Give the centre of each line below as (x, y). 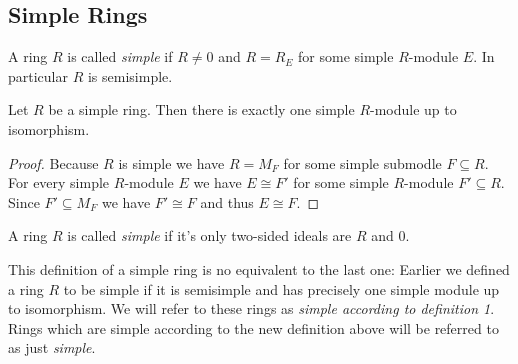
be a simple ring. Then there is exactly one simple (201, 109)
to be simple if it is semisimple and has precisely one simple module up (281, 288)
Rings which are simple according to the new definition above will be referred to (253, 327)
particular (38, 75)
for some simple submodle (362, 162)
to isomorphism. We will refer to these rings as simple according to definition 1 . (251, 308)
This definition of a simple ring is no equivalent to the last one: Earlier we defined (259, 268)
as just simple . (52, 347)
